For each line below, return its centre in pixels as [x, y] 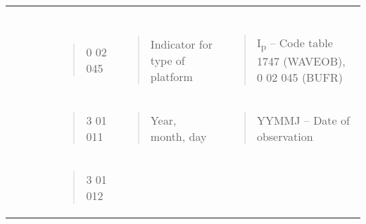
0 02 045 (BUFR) [299, 77]
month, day [178, 137]
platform [171, 76]
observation [285, 137]
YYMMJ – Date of [303, 120]
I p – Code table [295, 44]
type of [168, 60]
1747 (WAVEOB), [301, 61]
